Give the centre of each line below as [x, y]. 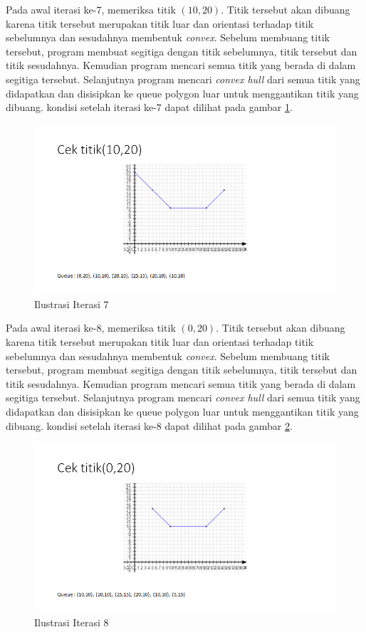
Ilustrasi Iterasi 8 [72, 622]
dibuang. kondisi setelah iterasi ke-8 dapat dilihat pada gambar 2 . [149, 425]
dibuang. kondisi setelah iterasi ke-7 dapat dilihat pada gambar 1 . [149, 107]
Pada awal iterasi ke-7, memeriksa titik [91, 9]
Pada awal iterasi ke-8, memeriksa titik [91, 328]
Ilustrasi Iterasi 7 [72, 304]
